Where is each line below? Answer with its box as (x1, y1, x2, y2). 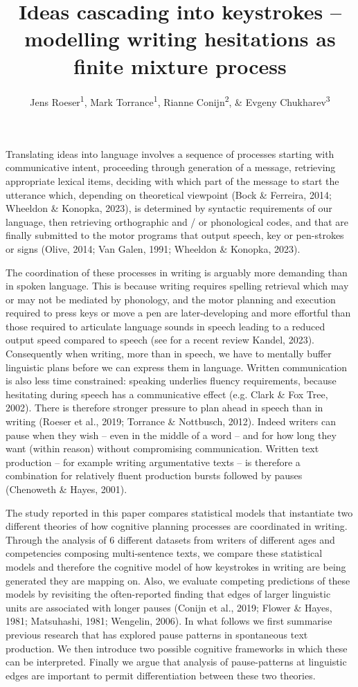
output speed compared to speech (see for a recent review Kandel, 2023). (6, 332, 315, 347)
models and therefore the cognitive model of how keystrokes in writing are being (6, 559, 346, 573)
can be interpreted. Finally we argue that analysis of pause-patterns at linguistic (6, 654, 347, 669)
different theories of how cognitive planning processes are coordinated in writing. (6, 519, 348, 533)
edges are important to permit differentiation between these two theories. (6, 668, 316, 682)
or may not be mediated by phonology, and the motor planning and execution (6, 292, 336, 306)
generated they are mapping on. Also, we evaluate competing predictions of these (6, 573, 350, 587)
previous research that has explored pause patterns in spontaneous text (6, 627, 308, 641)
